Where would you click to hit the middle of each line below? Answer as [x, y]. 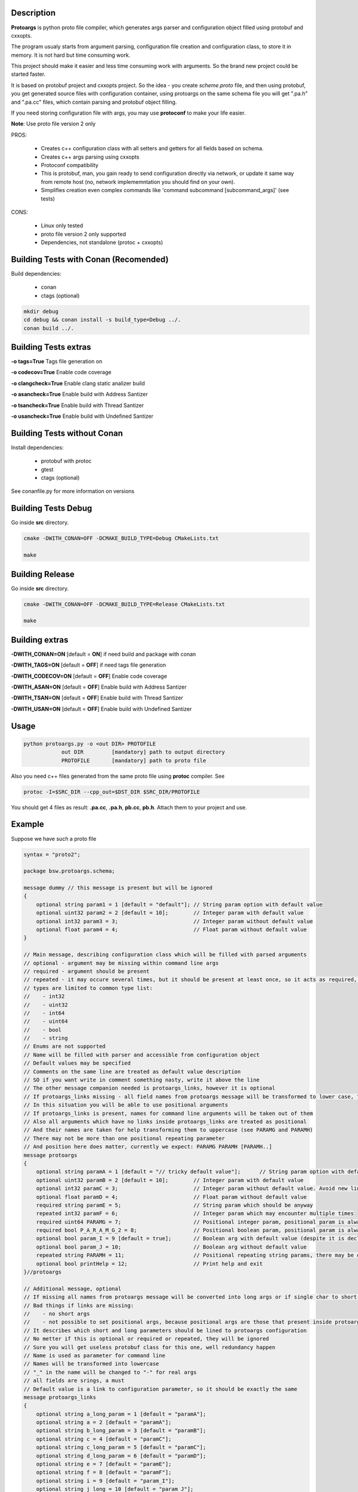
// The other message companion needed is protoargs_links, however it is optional [149, 1088]
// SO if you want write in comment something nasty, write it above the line [141, 1080]
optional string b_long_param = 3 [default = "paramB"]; [121, 1431]
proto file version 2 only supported [84, 234]
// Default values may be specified [77, 1063]
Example [27, 824]
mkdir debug [41, 311]
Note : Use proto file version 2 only [53, 124]
